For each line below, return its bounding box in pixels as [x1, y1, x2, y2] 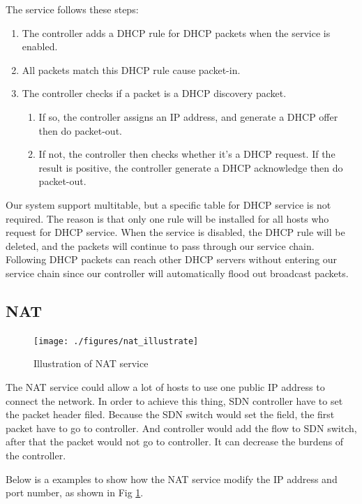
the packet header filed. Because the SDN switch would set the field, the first [6, 407, 335, 422]
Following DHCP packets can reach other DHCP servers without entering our [6, 252, 338, 267]
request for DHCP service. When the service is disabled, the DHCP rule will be [6, 225, 345, 239]
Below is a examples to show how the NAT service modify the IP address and [6, 471, 338, 486]
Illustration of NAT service [33, 356, 149, 371]
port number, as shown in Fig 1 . [6, 485, 144, 500]
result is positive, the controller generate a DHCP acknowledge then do [38, 160, 343, 175]
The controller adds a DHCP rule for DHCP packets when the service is [22, 25, 331, 40]
